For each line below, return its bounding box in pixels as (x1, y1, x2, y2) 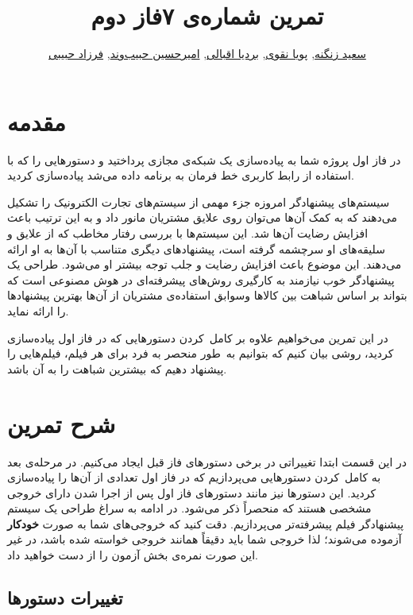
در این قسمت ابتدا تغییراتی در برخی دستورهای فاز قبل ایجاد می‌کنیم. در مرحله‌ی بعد (7, 453, 407, 470)
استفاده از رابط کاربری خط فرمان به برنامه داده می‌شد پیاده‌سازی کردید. (7, 167, 354, 184)
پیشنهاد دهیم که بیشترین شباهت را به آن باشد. (7, 360, 227, 377)
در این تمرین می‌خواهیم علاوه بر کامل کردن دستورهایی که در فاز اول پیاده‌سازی (7, 329, 388, 346)
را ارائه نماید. (7, 303, 69, 319)
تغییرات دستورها (7, 586, 123, 610)
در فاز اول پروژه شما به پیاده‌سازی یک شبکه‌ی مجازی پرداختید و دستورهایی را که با (7, 151, 401, 168)
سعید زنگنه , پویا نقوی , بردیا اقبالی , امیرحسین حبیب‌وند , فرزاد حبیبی (48, 45, 366, 62)
